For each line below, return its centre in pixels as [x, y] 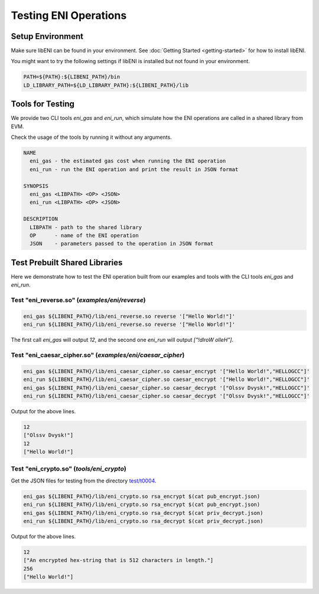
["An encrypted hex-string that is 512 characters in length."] [118, 560]
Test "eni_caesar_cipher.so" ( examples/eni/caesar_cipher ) [98, 355]
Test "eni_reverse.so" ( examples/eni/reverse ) [78, 300]
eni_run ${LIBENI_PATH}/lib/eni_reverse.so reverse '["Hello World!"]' [129, 324]
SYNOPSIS [36, 186]
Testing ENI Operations [69, 15]
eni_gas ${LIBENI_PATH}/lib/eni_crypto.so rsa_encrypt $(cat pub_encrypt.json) [142, 496]
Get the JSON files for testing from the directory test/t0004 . [84, 481]
